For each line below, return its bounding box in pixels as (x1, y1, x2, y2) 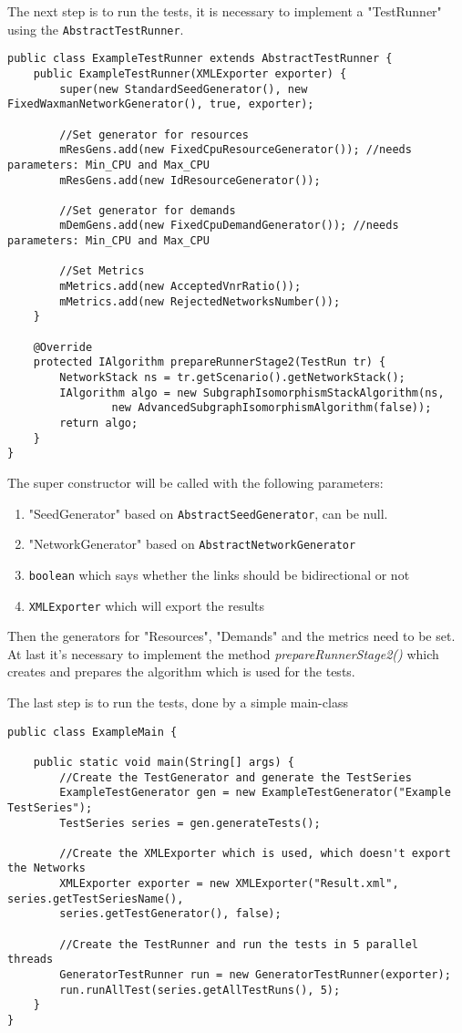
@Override (33, 340, 93, 354)
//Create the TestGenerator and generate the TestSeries (59, 770, 412, 784)
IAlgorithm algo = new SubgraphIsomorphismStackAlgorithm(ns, (59, 386, 445, 399)
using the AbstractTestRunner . (7, 19, 184, 38)
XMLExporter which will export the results (28, 595, 265, 615)
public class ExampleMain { (7, 725, 178, 739)
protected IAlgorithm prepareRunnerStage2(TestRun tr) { (33, 356, 386, 369)
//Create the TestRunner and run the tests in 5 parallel (59, 937, 419, 951)
